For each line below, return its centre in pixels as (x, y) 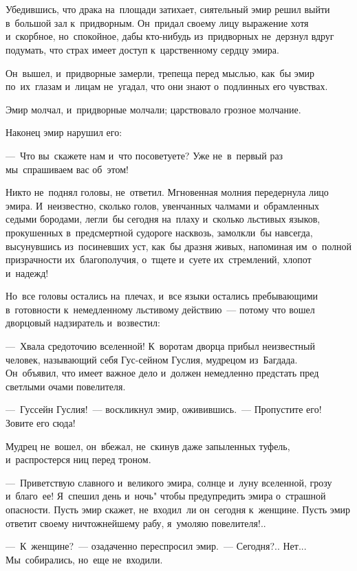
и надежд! (27, 272)
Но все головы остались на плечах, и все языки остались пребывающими (162, 296)
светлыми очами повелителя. (66, 386)
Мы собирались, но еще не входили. (84, 559)
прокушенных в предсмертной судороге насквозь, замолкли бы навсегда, (159, 232)
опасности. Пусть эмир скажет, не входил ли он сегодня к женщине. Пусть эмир (178, 509)
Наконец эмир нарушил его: (64, 132)
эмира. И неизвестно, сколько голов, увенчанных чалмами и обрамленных (163, 205)
